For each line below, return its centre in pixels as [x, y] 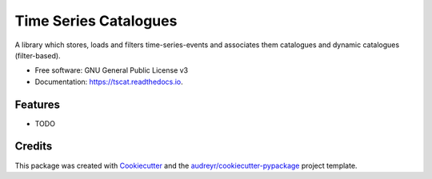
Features [37, 104]
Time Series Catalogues [96, 21]
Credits [34, 147]
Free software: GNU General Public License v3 [112, 70]
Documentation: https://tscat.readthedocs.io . [109, 82]
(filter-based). [38, 55]
